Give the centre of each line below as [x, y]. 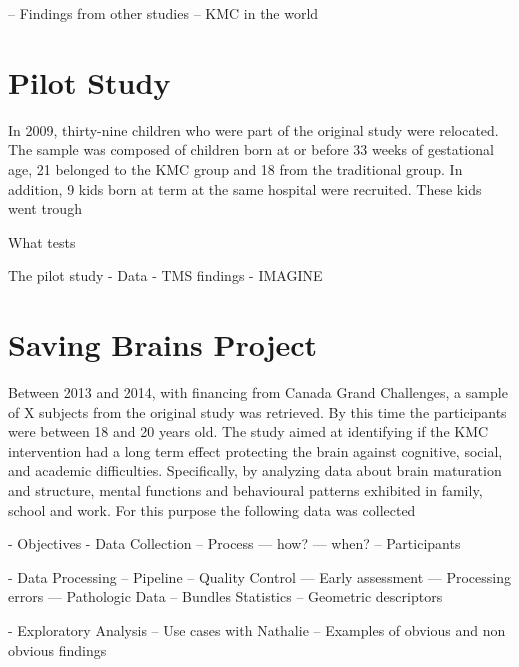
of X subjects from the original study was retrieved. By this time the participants [257, 411]
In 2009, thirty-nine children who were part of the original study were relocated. [253, 129]
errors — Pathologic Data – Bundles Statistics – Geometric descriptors [225, 596]
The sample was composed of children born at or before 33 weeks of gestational [251, 149]
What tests [42, 241]
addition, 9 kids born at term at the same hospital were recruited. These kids [245, 188]
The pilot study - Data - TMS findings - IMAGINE [165, 275]
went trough [45, 208]
